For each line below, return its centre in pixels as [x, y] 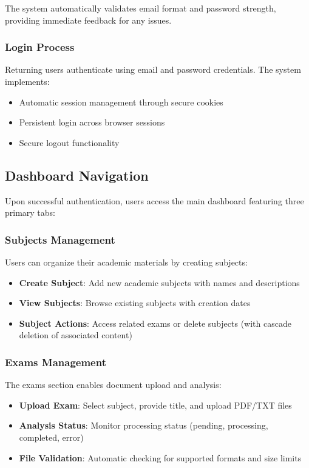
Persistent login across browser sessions [92, 122]
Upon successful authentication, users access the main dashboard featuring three [154, 200]
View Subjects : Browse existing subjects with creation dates [135, 303]
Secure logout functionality [69, 142]
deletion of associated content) [76, 335]
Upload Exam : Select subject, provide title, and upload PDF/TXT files [155, 405]
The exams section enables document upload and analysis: [113, 385]
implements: [27, 81]
